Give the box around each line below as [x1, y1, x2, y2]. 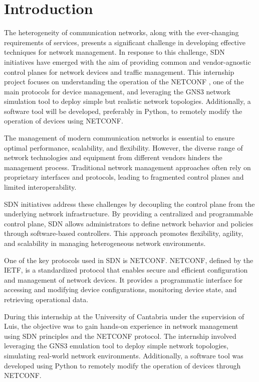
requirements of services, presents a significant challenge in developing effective [4, 37, 246, 47]
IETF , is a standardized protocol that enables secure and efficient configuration [4, 265, 248, 275]
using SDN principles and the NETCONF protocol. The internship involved [4, 330, 236, 341]
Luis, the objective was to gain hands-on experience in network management [4, 321, 238, 331]
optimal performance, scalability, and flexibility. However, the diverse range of [4, 142, 243, 153]
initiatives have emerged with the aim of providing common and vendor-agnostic [4, 56, 251, 67]
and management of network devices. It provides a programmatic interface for [4, 274, 243, 285]
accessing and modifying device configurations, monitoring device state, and [4, 284, 237, 295]
